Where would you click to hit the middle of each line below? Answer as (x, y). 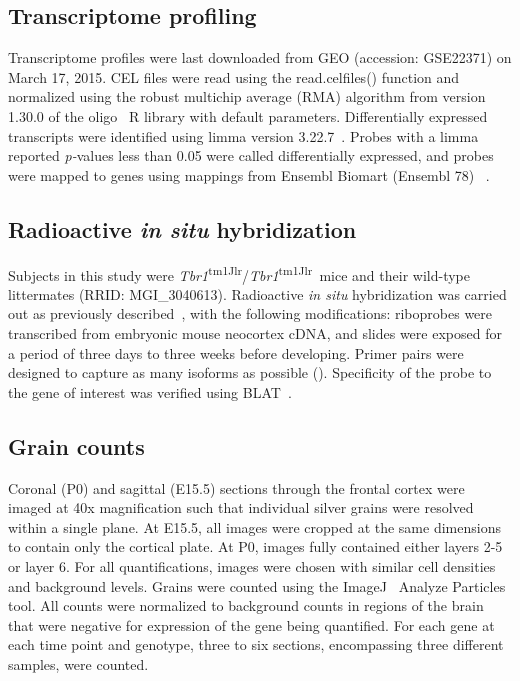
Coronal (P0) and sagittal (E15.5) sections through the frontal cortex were (236, 487)
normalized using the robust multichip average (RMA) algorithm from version (247, 96)
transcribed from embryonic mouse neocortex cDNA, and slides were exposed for (255, 333)
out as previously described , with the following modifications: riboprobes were (250, 313)
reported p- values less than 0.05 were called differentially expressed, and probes (251, 155)
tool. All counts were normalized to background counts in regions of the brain (246, 605)
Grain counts (76, 445)
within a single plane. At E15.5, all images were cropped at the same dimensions (254, 526)
